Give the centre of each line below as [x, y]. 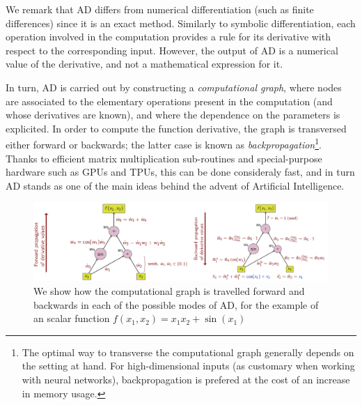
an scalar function [72, 318]
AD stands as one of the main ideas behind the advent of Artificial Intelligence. [175, 185]
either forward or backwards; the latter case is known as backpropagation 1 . [164, 143]
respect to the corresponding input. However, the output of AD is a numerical [172, 50]
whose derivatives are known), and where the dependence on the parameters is [173, 115]
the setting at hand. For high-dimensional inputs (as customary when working [188, 366]
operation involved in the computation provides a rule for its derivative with [168, 37]
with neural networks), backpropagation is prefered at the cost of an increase [186, 379]
